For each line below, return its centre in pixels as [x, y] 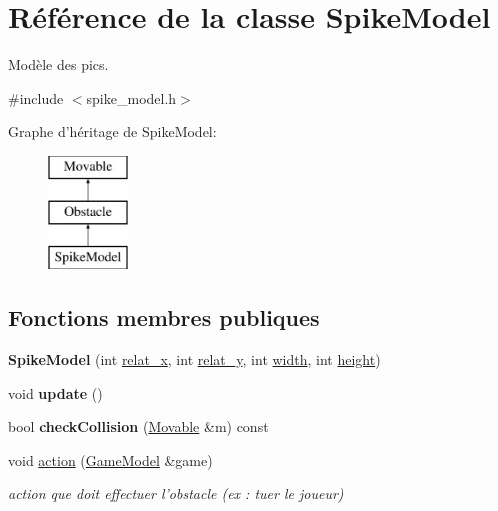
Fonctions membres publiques [164, 317]
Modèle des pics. [58, 64]
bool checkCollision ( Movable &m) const [138, 426]
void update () [55, 392]
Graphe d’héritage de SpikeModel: [112, 131]
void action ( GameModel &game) [110, 459]
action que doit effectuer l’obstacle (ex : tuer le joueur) [176, 493]
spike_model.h [131, 97]
